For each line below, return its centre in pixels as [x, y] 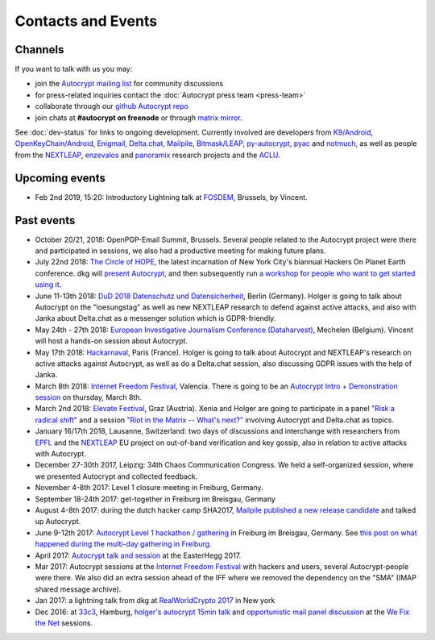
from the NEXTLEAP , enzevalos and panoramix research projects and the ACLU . [148, 155]
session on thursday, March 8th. [89, 397]
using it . [48, 285]
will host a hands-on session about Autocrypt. [112, 341]
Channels [39, 50]
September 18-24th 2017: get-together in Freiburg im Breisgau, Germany [155, 499]
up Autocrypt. [58, 522]
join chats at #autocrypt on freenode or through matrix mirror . [139, 118]
